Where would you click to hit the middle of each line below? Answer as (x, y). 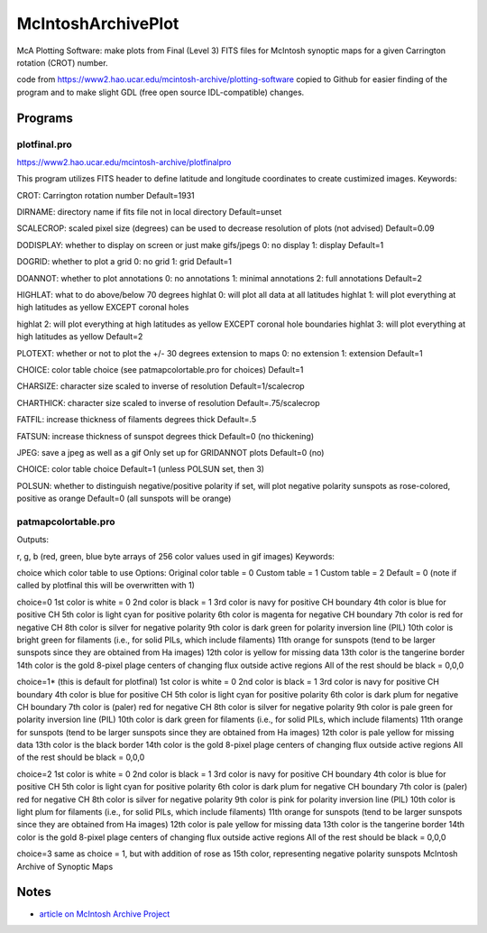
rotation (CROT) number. (62, 62)
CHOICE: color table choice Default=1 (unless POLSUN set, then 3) (141, 469)
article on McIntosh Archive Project (105, 914)
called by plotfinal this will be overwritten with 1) (106, 586)
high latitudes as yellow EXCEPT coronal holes (103, 308)
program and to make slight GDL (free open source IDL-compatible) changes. (161, 92)
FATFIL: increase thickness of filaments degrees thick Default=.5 (137, 420)
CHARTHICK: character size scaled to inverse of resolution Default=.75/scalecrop (168, 402)
